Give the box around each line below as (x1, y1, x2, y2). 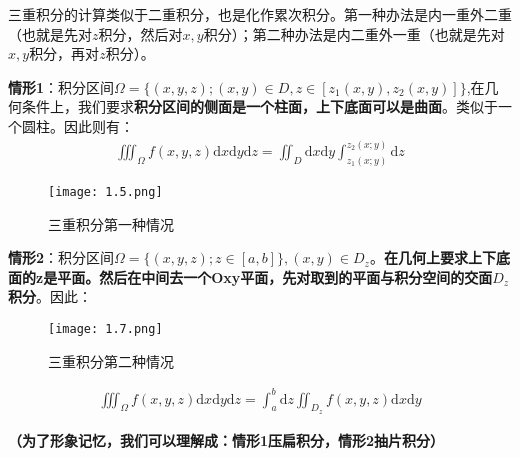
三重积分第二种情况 (48, 350, 174, 371)
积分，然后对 (98, 23, 183, 44)
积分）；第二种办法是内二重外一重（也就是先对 (203, 23, 505, 44)
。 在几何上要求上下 (369, 247, 496, 268)
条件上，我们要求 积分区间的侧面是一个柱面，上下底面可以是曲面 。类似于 (21, 96, 498, 117)
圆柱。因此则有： (21, 115, 134, 136)
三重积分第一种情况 (48, 213, 174, 234)
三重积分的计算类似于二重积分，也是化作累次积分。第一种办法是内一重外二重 (8, 4, 512, 24)
